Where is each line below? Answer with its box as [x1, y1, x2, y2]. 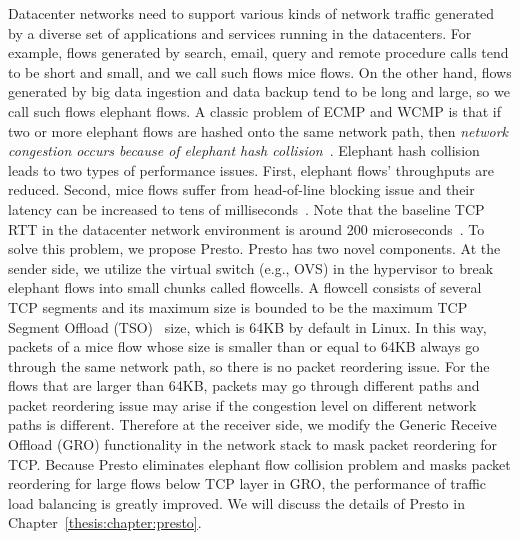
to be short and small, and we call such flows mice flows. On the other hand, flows [8, 61, 512, 82]
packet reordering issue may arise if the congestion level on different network [8, 394, 477, 415]
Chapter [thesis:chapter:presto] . [8, 512, 202, 533]
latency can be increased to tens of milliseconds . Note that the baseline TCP [8, 198, 485, 219]
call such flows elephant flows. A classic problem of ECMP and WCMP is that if [8, 100, 502, 121]
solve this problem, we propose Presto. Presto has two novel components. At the [8, 238, 501, 259]
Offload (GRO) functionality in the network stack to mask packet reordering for [8, 434, 498, 455]
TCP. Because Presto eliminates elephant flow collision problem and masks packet [8, 453, 511, 474]
